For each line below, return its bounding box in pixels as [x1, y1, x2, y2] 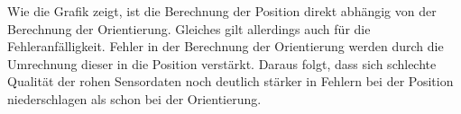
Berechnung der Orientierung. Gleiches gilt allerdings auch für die [7, 19, 371, 38]
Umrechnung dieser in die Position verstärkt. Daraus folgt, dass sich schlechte [7, 54, 437, 73]
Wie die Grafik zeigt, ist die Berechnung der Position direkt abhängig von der [7, 2, 437, 20]
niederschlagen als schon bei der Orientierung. [7, 89, 262, 108]
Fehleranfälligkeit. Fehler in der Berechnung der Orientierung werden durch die [7, 37, 444, 56]
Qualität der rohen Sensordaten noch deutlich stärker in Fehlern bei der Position [7, 72, 454, 91]
